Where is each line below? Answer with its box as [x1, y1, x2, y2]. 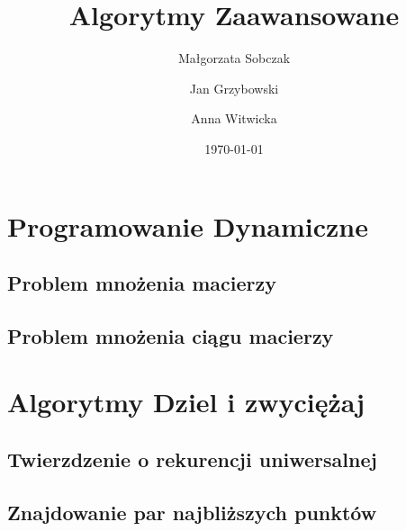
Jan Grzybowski [189, 78, 279, 97]
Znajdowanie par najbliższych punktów [7, 498, 377, 526]
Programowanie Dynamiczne [7, 207, 369, 244]
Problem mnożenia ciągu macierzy [7, 321, 334, 349]
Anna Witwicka [191, 109, 277, 128]
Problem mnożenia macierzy [7, 269, 276, 297]
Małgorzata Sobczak [177, 49, 291, 67]
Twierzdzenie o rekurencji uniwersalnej [7, 445, 377, 473]
